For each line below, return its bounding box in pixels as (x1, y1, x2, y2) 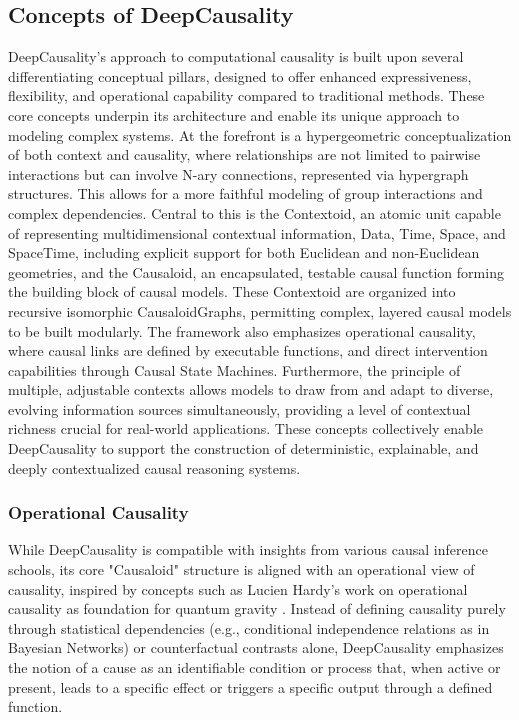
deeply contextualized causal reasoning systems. (8, 457, 301, 478)
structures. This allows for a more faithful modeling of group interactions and (8, 183, 483, 204)
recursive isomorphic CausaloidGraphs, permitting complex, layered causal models (8, 300, 512, 321)
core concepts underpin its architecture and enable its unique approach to (8, 104, 460, 125)
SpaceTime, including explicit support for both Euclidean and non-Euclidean (8, 242, 480, 263)
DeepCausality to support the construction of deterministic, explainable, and (8, 438, 479, 459)
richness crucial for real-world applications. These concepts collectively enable (8, 418, 483, 439)
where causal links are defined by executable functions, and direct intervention (8, 340, 488, 361)
